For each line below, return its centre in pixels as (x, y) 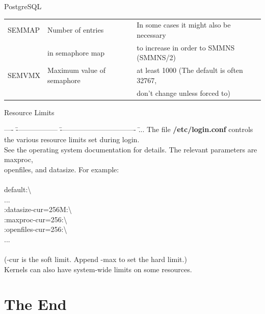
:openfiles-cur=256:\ (36, 229)
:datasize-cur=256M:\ (38, 209)
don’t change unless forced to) (183, 93)
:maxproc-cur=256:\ (36, 219)
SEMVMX (24, 75)
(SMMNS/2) (156, 57)
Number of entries (76, 30)
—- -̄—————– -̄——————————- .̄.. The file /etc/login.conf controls (129, 129)
